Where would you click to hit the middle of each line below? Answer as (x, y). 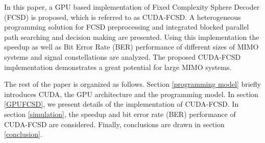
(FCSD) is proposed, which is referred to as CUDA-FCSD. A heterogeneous (123, 17)
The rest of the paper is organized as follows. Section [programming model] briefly (132, 84)
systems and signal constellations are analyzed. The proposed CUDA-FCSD (123, 56)
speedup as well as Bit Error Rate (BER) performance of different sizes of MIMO (131, 47)
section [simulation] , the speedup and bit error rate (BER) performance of (120, 114)
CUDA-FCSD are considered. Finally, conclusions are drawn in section (114, 124)
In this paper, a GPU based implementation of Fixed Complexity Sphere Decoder (132, 7)
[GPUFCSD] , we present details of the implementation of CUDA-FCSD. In (122, 104)
